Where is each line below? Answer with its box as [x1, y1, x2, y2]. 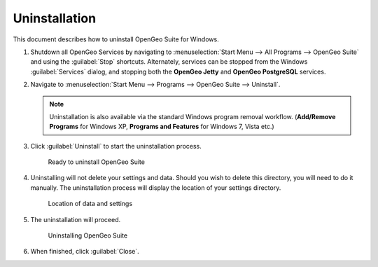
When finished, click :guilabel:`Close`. [30, 247, 139, 256]
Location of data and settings [48, 200, 133, 208]
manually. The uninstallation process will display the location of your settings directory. [30, 183, 281, 192]
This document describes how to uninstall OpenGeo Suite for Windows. [13, 35, 220, 43]
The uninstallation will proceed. [30, 215, 121, 224]
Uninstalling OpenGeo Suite [48, 231, 128, 240]
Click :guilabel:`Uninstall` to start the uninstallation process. [30, 142, 202, 150]
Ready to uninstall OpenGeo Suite [48, 158, 145, 166]
